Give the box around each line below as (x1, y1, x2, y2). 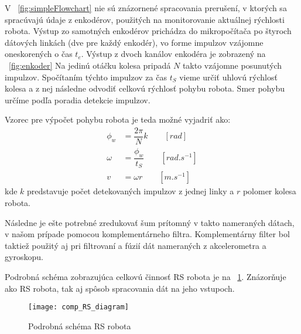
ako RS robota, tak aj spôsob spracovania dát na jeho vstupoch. (5, 282, 235, 294)
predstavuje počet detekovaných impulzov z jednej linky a (27, 185, 234, 197)
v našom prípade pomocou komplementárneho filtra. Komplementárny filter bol (5, 228, 290, 240)
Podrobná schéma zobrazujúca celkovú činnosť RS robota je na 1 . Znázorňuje (5, 270, 286, 282)
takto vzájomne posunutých (182, 59, 282, 71)
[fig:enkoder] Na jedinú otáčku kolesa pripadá (9, 59, 171, 71)
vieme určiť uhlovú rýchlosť (179, 70, 278, 83)
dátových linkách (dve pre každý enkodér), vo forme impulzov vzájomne (5, 36, 264, 48)
